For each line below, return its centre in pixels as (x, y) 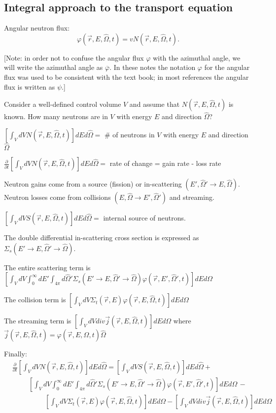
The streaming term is (38, 321)
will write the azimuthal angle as (53, 67)
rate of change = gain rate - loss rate (165, 163)
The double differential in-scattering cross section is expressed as (102, 238)
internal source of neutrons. (144, 218)
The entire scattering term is (47, 267)
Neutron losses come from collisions (57, 197)
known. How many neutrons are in (56, 116)
